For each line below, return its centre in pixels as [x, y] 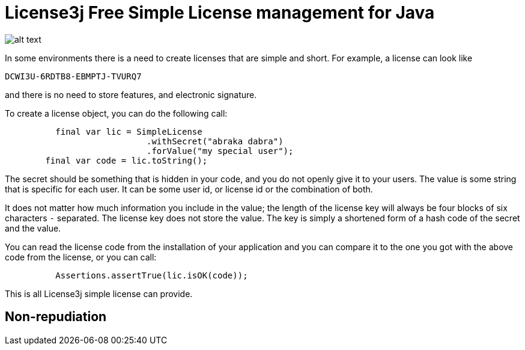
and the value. [33, 228]
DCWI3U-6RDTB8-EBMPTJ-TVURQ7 [73, 76]
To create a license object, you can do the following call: [116, 113]
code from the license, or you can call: [81, 257]
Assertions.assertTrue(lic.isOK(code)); [152, 275]
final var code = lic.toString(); [126, 160]
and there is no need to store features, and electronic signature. [131, 94]
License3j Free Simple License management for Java [220, 13]
